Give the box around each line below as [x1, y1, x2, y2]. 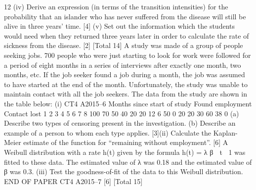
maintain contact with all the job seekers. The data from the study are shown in [4, 89, 247, 99]
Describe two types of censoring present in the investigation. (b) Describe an [4, 118, 236, 128]
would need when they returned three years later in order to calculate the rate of [4, 30, 249, 41]
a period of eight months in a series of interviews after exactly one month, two [4, 59, 241, 70]
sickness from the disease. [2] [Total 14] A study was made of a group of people [4, 40, 243, 50]
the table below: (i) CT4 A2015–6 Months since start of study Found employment [4, 98, 252, 108]
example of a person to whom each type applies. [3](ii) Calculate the [4, 127, 212, 138]
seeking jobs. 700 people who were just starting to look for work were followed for [4, 49, 251, 60]
